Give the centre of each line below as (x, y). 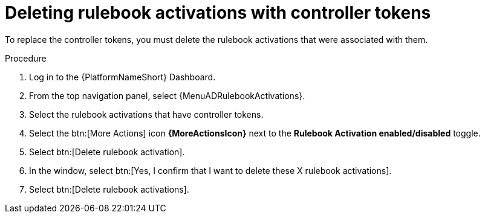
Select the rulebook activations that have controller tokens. (146, 114)
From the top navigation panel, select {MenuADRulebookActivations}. (167, 95)
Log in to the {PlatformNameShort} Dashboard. (122, 77)
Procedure (26, 58)
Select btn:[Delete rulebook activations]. (109, 189)
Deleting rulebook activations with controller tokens (218, 13)
